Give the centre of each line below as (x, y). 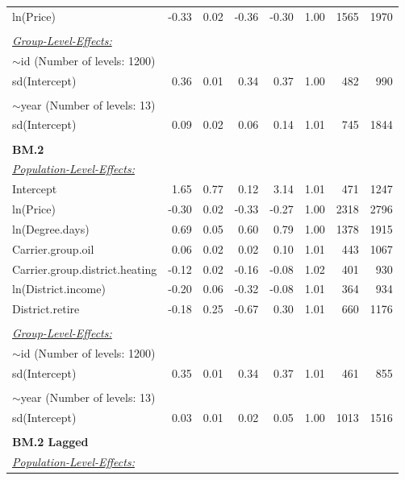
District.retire (46, 309)
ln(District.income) (59, 289)
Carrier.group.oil (53, 248)
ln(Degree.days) (51, 228)
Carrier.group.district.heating (85, 269)
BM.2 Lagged (50, 442)
